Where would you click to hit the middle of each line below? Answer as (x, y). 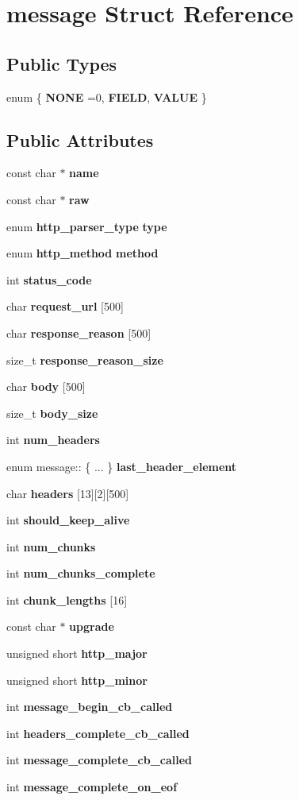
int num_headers (53, 440)
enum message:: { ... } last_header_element (122, 466)
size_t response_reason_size (85, 359)
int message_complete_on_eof (92, 787)
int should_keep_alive (68, 520)
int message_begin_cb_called (90, 707)
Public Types (62, 63)
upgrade (92, 626)
